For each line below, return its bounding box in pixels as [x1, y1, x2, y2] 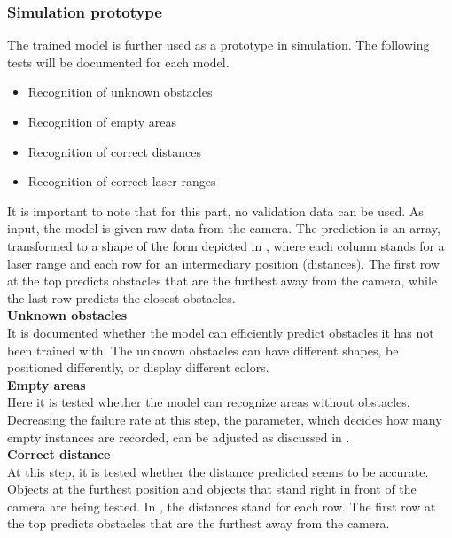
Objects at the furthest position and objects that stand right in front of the [7, 480, 417, 498]
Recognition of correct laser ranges [27, 172, 216, 191]
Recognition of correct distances [27, 142, 202, 160]
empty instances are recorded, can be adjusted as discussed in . [7, 427, 350, 446]
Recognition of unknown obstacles [27, 82, 213, 101]
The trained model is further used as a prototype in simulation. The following [7, 35, 430, 54]
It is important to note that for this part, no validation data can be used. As [7, 201, 424, 220]
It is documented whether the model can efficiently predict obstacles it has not [7, 323, 434, 341]
